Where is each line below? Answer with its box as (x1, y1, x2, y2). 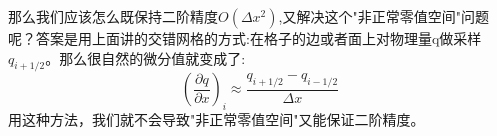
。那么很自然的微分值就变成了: (45, 47, 246, 68)
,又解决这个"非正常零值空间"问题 (278, 6, 489, 26)
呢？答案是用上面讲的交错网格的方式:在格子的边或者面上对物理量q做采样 (8, 28, 482, 48)
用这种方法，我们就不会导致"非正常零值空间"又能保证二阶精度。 (8, 109, 425, 130)
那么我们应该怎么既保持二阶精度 (8, 6, 218, 26)
